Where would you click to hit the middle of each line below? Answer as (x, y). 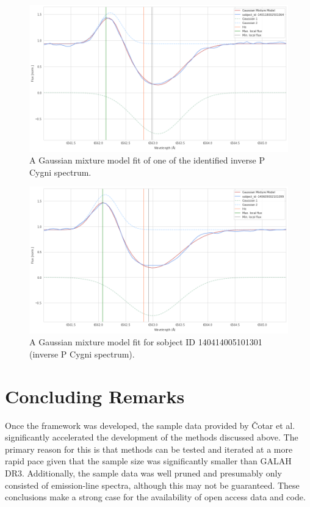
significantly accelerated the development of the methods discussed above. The (152, 437)
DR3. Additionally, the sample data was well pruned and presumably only (143, 473)
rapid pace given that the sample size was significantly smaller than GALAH (148, 461)
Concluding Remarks (95, 396)
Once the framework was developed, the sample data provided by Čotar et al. (150, 425)
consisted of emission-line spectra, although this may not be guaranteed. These (152, 485)
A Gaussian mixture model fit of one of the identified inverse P (147, 160)
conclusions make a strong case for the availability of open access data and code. (155, 497)
